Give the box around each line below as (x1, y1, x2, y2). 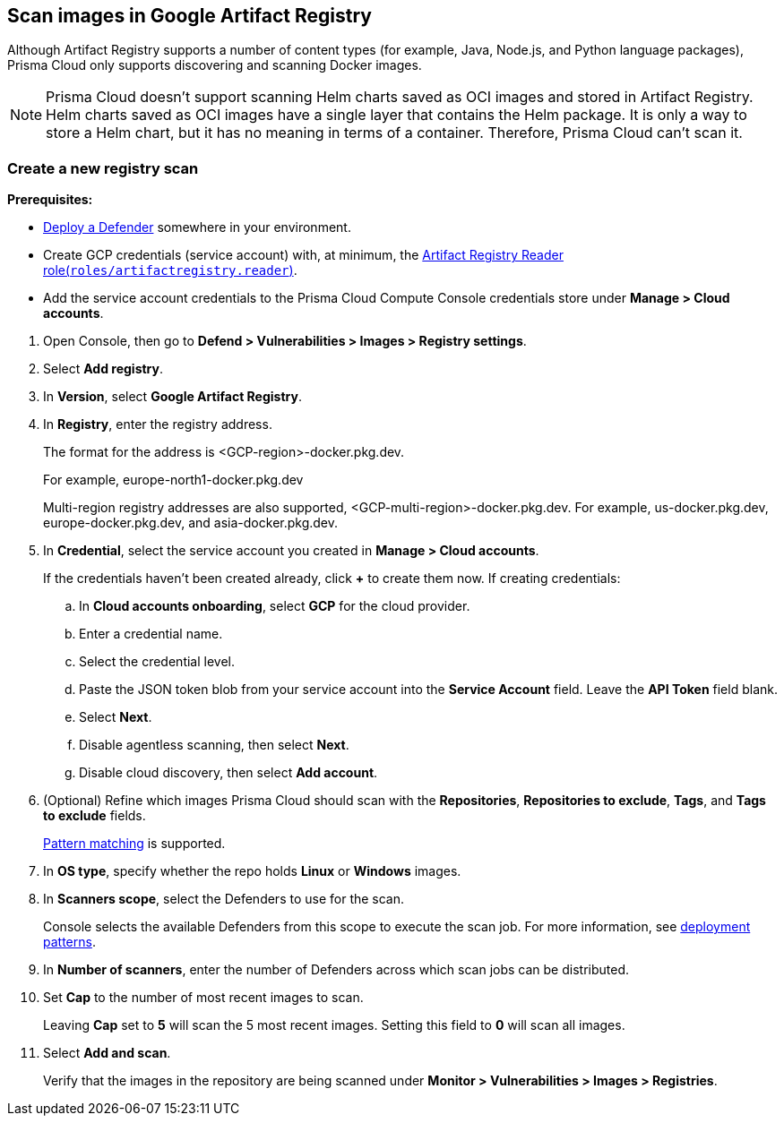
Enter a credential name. (79, 626, 223, 642)
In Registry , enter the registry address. (43, 416, 272, 433)
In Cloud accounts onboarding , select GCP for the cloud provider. (79, 598, 470, 614)
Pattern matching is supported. (43, 836, 226, 852)
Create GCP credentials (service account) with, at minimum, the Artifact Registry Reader (43, 247, 564, 263)
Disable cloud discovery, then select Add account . (79, 765, 378, 781)
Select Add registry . (43, 361, 164, 377)
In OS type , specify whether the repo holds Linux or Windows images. (43, 863, 461, 879)
